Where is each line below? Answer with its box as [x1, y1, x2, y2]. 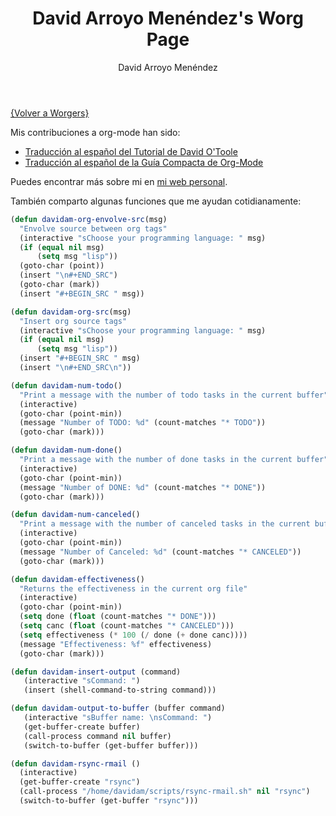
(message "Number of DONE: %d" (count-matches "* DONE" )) [19, 482, 267, 492]
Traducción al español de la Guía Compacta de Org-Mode [24, 156, 264, 168]
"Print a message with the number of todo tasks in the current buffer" [19, 390, 329, 400]
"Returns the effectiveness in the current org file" [19, 583, 248, 594]
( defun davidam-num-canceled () [10, 510, 141, 520]
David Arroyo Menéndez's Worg [32, 7, 304, 30]
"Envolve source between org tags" [19, 223, 168, 234]
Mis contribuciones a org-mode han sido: [10, 126, 181, 138]
